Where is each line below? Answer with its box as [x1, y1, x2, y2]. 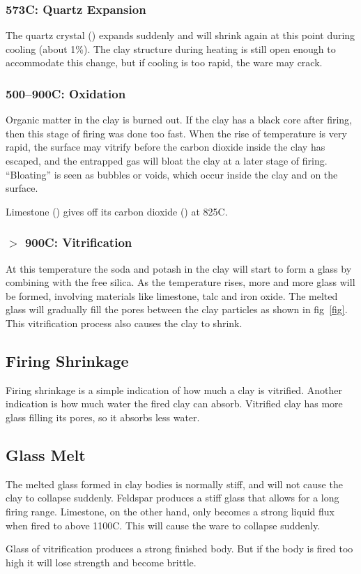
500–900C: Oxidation [6, 84, 126, 102]
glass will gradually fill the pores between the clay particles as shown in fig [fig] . [6, 302, 348, 317]
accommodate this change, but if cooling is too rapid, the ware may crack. [6, 55, 323, 70]
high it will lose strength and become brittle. [6, 554, 197, 569]
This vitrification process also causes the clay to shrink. [6, 315, 243, 330]
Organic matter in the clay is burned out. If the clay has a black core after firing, [6, 112, 352, 127]
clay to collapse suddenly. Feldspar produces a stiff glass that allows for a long [6, 490, 339, 505]
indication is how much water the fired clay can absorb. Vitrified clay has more [6, 396, 343, 411]
